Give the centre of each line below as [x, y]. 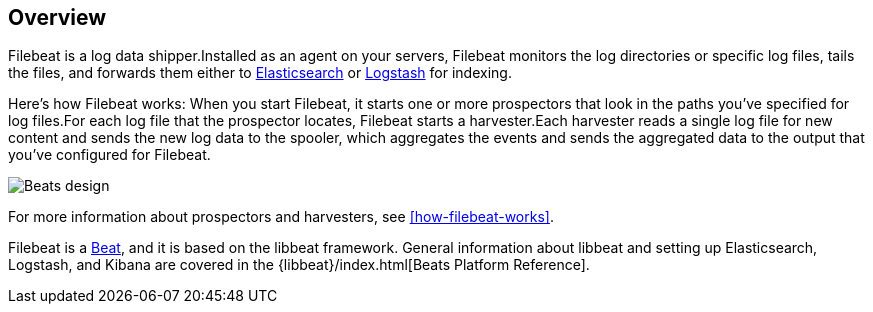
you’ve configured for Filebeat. [109, 155]
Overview [57, 17]
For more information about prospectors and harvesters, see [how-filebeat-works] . [281, 217]
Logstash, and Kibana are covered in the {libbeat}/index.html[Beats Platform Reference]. [299, 265]
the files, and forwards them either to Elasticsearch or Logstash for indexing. [260, 73]
